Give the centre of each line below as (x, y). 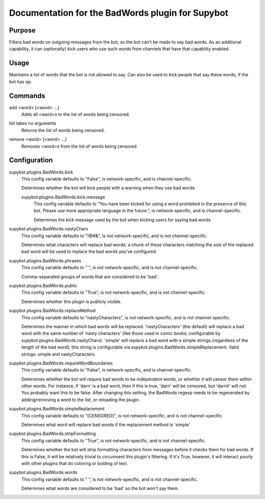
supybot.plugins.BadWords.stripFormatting (52, 434)
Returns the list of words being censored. (63, 130)
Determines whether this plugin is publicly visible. (72, 301)
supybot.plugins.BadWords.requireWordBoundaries (61, 363)
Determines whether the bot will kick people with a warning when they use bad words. (109, 188)
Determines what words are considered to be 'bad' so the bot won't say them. (100, 488)
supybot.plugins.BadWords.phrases (45, 260)
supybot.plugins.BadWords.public (43, 285)
